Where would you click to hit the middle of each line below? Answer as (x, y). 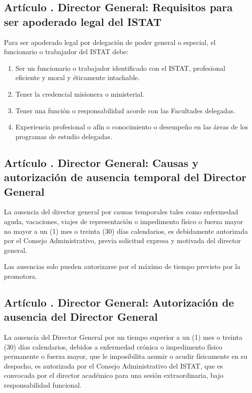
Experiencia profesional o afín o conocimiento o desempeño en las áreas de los (132, 127)
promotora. (21, 276)
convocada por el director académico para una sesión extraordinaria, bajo (114, 375)
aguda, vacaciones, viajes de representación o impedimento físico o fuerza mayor (124, 221)
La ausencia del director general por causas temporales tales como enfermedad (121, 212)
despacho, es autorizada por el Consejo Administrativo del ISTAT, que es (114, 365)
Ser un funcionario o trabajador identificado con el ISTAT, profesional (120, 68)
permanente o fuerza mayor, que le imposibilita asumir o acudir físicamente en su (126, 356)
